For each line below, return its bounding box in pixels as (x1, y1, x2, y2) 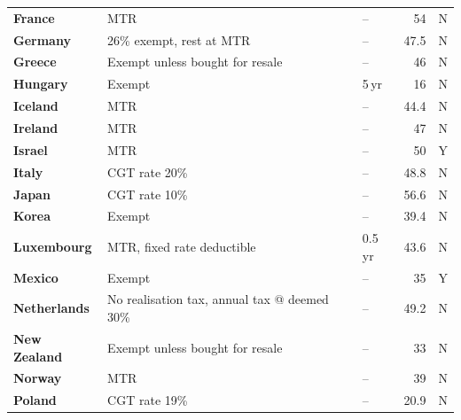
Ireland (13, 118, 59, 136)
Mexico (13, 268, 59, 286)
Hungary (13, 74, 68, 93)
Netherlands (13, 299, 90, 317)
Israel (13, 140, 48, 159)
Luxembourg (13, 237, 92, 255)
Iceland (13, 97, 59, 115)
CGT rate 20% (107, 162, 188, 181)
